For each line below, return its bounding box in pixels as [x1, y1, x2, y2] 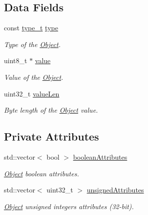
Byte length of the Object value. [4, 105, 98, 115]
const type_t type [4, 23, 58, 33]
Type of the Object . [4, 39, 61, 49]
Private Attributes [4, 129, 99, 144]
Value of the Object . [4, 72, 63, 82]
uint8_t [4, 55, 27, 66]
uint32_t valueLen [4, 88, 60, 98]
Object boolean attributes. [4, 168, 79, 178]
